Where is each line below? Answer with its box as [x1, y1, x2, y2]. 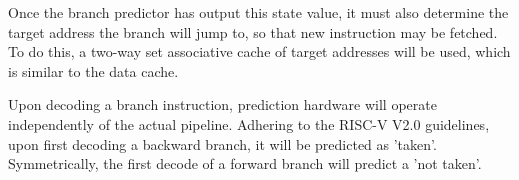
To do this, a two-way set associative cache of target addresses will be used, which [8, 41, 511, 62]
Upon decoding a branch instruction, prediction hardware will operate [8, 94, 437, 115]
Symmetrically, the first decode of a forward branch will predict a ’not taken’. [8, 153, 482, 174]
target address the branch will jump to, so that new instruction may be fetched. [8, 21, 498, 42]
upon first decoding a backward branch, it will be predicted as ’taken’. [8, 133, 437, 154]
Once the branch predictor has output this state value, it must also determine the [8, 2, 509, 22]
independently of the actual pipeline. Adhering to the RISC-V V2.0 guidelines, [8, 113, 490, 134]
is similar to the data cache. [8, 60, 179, 81]
